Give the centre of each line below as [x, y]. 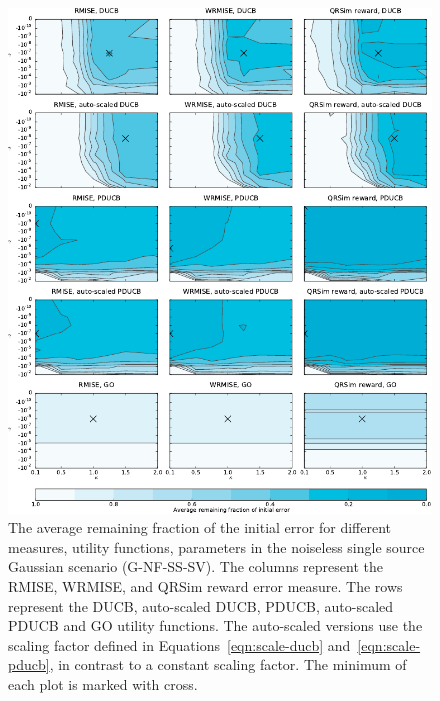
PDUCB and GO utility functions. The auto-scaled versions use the [215, 625]
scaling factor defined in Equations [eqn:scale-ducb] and [179, 644]
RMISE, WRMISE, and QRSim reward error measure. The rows [205, 585]
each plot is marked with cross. [103, 683]
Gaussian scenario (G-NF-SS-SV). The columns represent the [195, 566]
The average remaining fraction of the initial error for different [199, 527]
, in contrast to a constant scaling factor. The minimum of [228, 664]
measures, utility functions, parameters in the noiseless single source [216, 546]
